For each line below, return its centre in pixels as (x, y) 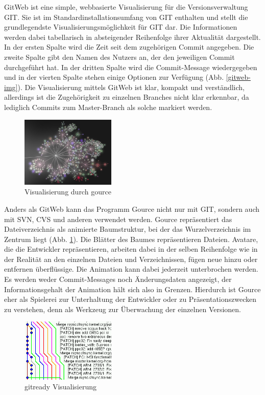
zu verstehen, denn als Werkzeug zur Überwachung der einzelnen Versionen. (123, 309)
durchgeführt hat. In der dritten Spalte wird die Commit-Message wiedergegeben (131, 67)
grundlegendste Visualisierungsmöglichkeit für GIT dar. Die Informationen (121, 27)
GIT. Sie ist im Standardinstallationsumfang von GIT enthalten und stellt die (126, 17)
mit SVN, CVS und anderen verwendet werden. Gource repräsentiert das (118, 219)
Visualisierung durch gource (68, 192)
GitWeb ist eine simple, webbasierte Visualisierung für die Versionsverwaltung (126, 7)
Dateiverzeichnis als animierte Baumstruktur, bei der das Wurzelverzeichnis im (128, 229)
